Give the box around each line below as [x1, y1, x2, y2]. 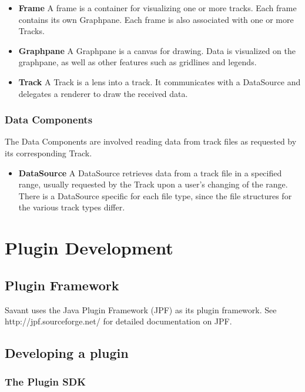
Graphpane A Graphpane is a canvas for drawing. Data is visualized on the [18, 44, 296, 56]
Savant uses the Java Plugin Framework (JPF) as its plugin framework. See [5, 303, 277, 316]
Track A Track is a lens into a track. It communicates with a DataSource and [18, 75, 301, 88]
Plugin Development [5, 236, 173, 260]
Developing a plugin [5, 344, 129, 362]
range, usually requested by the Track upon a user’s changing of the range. [18, 178, 288, 190]
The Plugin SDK [5, 374, 86, 389]
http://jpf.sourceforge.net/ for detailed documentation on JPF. [5, 315, 232, 327]
